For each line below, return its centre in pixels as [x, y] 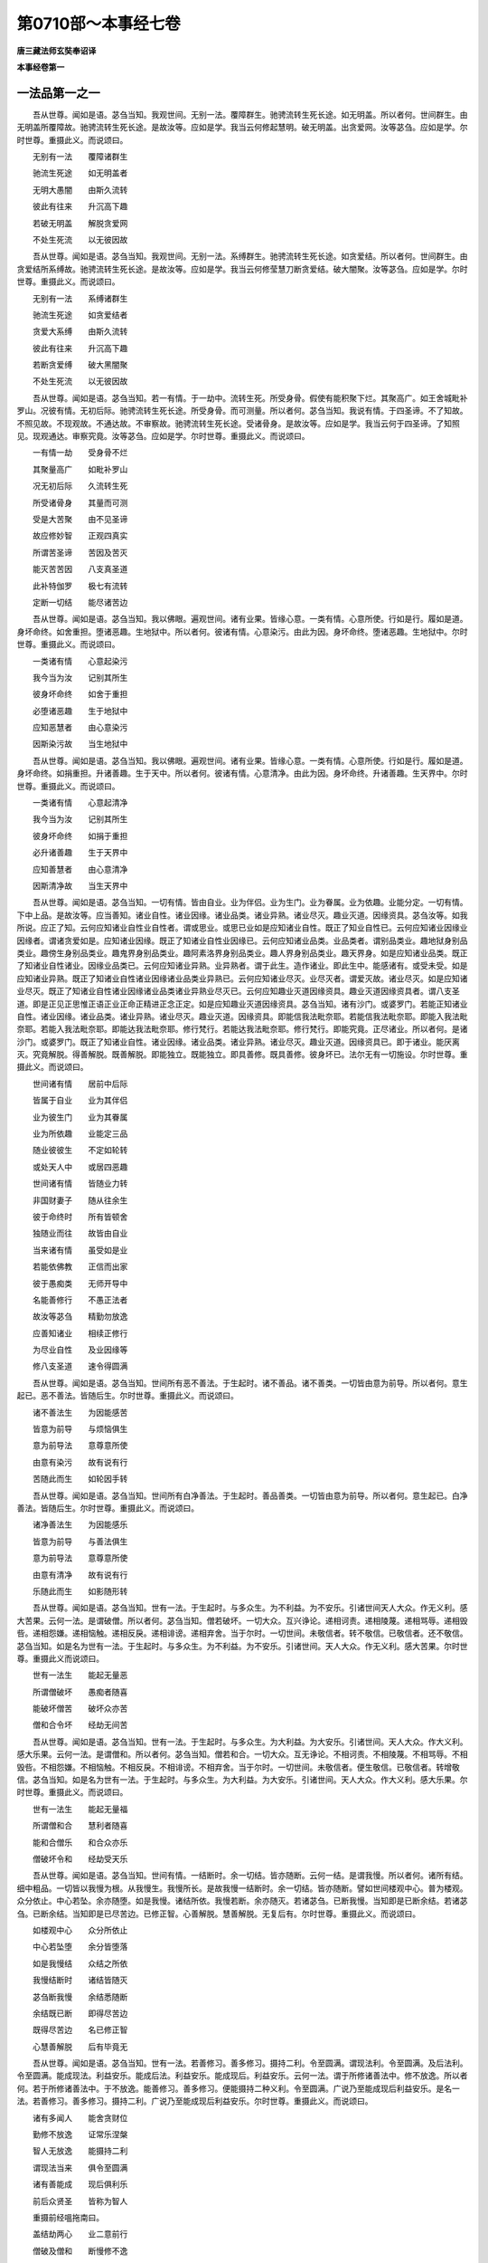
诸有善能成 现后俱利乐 [80, 2184]
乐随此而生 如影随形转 [80, 1591]
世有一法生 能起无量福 [80, 1809]
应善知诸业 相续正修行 [80, 1333]
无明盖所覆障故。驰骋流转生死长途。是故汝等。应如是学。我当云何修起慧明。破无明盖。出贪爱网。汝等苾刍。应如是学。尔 [242, 128]
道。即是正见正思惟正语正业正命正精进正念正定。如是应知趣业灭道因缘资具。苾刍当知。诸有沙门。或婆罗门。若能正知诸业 [242, 1004]
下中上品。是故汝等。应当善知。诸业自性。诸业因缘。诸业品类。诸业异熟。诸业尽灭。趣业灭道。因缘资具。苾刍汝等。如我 [242, 915]
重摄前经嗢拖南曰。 [68, 2217]
